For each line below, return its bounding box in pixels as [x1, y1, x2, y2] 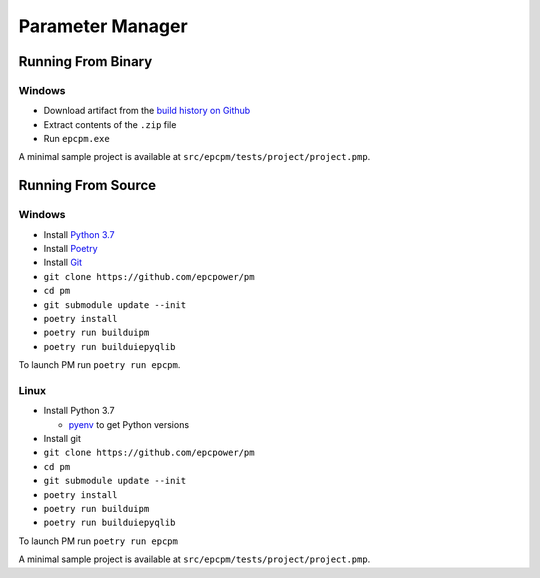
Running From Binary [18, 53, 153, 70]
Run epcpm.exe [43, 133, 110, 145]
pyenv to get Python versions [68, 418, 190, 430]
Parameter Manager [18, 15, 189, 37]
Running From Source [18, 177, 157, 194]
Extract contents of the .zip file [43, 118, 177, 130]
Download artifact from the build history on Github [43, 105, 251, 117]
